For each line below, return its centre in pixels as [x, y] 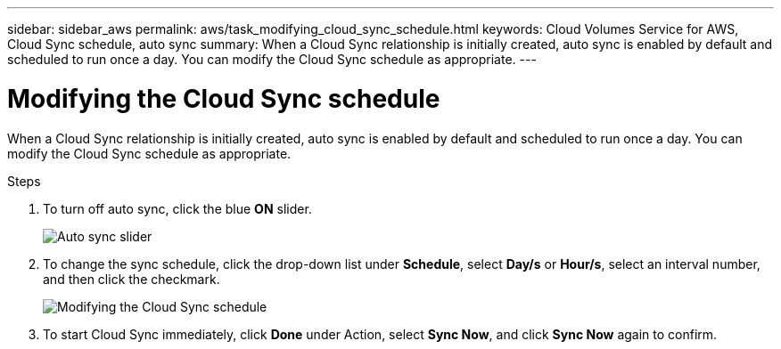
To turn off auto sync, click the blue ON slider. [177, 208]
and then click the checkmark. [132, 279]
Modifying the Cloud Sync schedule [224, 98]
